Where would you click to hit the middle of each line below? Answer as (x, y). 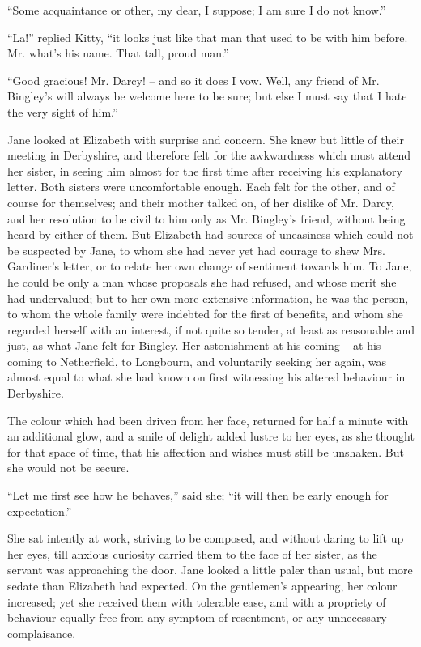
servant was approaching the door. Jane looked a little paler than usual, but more (210, 570)
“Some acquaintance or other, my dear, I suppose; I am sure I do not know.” (197, 10)
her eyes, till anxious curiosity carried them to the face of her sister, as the (192, 553)
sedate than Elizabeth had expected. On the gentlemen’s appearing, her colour (202, 585)
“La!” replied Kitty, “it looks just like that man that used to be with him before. (208, 37)
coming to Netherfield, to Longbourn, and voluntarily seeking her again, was (197, 361)
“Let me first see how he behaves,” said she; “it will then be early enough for (198, 495)
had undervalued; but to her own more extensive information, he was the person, (208, 298)
